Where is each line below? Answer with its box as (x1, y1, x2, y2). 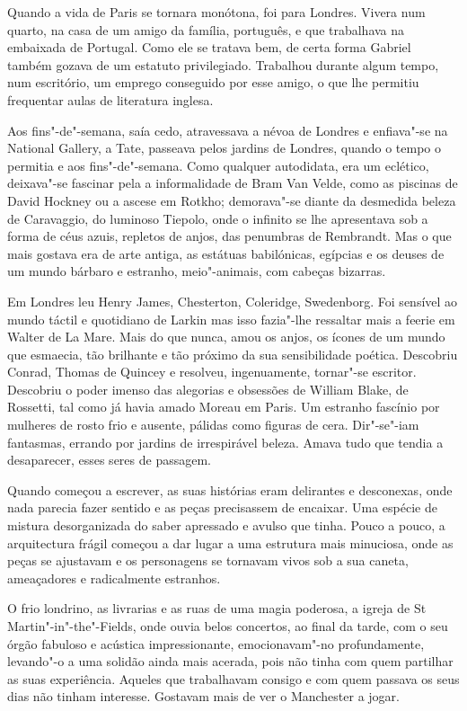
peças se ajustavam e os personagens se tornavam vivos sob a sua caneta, (7, 551, 409, 570)
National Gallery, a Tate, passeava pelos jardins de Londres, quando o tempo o (7, 138, 442, 157)
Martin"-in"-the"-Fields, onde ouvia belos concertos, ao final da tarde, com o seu (7, 617, 448, 635)
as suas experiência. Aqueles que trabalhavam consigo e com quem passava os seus (7, 669, 460, 688)
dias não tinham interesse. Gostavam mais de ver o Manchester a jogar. (7, 687, 400, 706)
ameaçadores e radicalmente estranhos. (7, 568, 221, 587)
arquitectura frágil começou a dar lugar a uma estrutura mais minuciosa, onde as (7, 533, 454, 552)
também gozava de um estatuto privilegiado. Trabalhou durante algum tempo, (7, 55, 439, 74)
